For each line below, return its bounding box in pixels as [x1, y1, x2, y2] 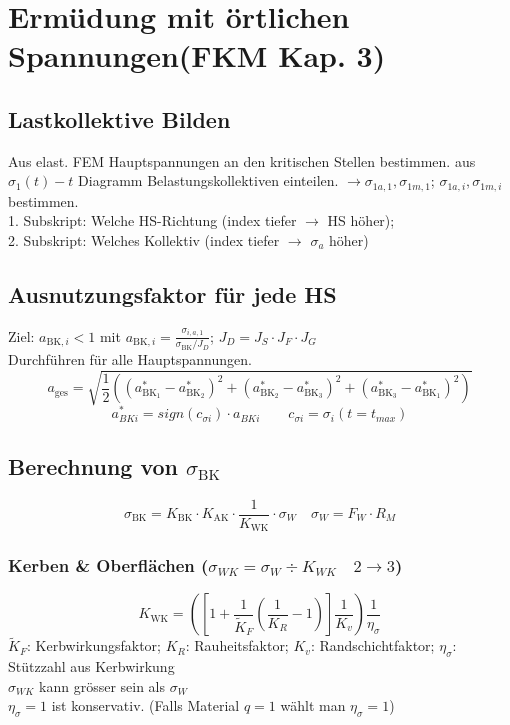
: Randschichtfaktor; [310, 635, 435, 656]
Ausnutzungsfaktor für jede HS [8, 278, 337, 309]
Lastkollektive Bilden [8, 103, 231, 134]
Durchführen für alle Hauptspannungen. [8, 349, 252, 370]
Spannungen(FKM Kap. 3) [8, 35, 386, 76]
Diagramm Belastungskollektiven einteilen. [78, 170, 339, 191]
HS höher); [327, 210, 395, 231]
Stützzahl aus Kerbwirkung [8, 656, 175, 677]
